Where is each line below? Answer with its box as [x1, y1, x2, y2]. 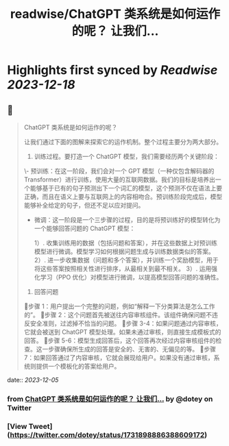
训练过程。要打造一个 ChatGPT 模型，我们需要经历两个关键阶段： [34, 152, 219, 160]
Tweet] [28, 421, 53, 431]
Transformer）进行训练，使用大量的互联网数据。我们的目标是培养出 [23, 175, 216, 184]
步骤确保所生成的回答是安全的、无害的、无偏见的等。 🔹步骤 [47, 345, 216, 353]
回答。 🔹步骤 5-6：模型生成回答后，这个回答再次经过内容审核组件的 [23, 336, 216, 345]
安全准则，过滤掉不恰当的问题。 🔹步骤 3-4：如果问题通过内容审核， [29, 319, 222, 327]
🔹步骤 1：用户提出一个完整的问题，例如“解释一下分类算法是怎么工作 [23, 302, 215, 310]
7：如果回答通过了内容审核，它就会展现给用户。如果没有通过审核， [23, 354, 214, 362]
